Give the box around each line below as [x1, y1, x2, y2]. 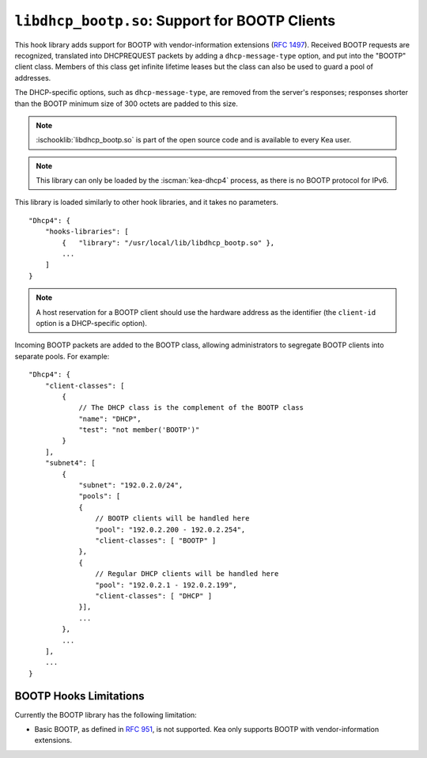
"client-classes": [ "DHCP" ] [95, 591, 213, 601]
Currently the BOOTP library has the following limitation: [14, 710, 197, 719]
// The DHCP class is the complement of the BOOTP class [78, 404, 304, 412]
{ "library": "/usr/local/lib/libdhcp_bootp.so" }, [62, 238, 275, 247]
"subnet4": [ [44, 459, 96, 468]
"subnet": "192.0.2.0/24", [78, 481, 183, 490]
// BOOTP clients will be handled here [95, 514, 250, 523]
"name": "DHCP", [78, 414, 142, 423]
